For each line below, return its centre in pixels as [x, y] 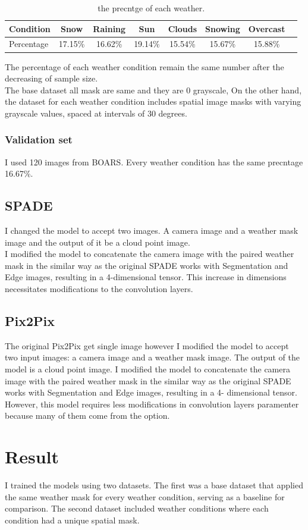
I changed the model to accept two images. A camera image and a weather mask [152, 230]
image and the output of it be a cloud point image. [98, 242]
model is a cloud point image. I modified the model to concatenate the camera [147, 369]
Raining [109, 28]
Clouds [183, 28]
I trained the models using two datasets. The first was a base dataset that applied [154, 485]
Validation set [39, 139]
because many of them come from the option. [87, 415]
